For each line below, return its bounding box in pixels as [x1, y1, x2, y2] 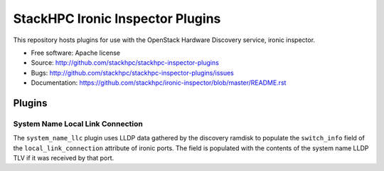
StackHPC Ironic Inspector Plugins [13, 11, 221, 26]
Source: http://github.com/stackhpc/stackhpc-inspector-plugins [31, 58, 220, 67]
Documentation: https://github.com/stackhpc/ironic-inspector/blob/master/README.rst [31, 78, 287, 87]
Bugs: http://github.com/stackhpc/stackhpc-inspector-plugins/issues [31, 68, 234, 77]
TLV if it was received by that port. [13, 154, 114, 162]
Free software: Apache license [31, 48, 121, 57]
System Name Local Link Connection [13, 118, 144, 128]
